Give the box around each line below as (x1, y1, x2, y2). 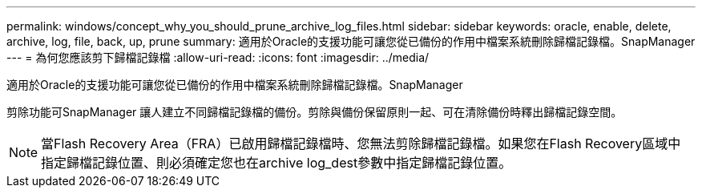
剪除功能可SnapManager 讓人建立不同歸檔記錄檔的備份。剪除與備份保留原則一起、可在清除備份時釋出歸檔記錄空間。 (6, 105, 623, 119)
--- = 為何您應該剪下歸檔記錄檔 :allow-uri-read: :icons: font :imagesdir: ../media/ (6, 51, 430, 64)
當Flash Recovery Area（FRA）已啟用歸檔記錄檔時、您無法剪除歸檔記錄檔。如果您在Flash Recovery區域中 (41, 135, 681, 152)
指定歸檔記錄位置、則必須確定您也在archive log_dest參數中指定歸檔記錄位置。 (41, 155, 512, 171)
